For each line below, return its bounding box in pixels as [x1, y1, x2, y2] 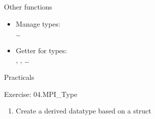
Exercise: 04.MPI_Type [4, 88, 77, 99]
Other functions [4, 2, 52, 12]
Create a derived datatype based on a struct [15, 105, 151, 116]
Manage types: [15, 18, 60, 29]
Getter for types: [15, 45, 67, 55]
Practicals [4, 71, 34, 82]
